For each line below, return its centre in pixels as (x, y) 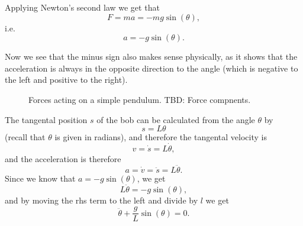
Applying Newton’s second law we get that (82, 7)
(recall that (25, 137)
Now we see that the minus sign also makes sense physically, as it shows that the (151, 56)
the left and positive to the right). (66, 80)
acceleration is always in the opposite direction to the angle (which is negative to (151, 68)
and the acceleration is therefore (63, 158)
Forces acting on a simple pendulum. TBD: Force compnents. (140, 99)
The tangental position (46, 119)
